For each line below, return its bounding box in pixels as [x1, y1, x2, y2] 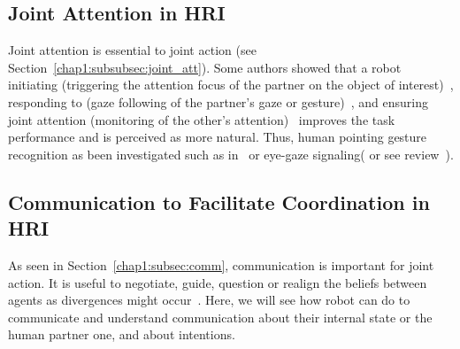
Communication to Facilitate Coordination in [8, 188, 430, 215]
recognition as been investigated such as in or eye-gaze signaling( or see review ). [8, 144, 454, 163]
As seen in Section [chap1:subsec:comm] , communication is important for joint [8, 255, 434, 274]
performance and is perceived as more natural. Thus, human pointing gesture [8, 128, 427, 146]
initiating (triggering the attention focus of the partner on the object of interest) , [8, 75, 454, 94]
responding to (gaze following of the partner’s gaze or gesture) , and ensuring [8, 92, 429, 111]
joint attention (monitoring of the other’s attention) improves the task [8, 110, 395, 128]
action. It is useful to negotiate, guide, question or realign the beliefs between [8, 273, 427, 291]
